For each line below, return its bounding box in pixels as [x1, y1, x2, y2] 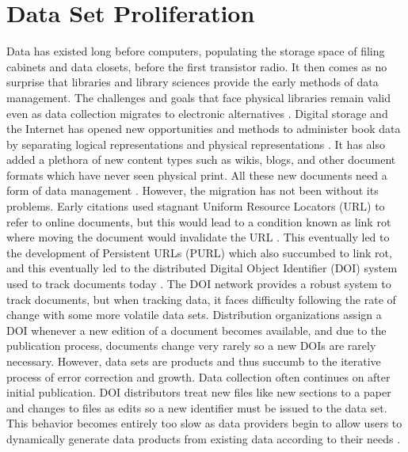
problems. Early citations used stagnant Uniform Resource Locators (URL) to [6, 198, 385, 215]
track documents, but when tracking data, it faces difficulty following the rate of [6, 291, 396, 307]
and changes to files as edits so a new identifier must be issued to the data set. [6, 399, 387, 416]
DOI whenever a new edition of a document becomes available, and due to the [6, 321, 387, 338]
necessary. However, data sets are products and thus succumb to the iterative [6, 353, 381, 369]
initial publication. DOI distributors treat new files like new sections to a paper [6, 384, 391, 401]
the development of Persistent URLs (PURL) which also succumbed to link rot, [6, 244, 392, 260]
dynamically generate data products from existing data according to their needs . [6, 430, 401, 446]
